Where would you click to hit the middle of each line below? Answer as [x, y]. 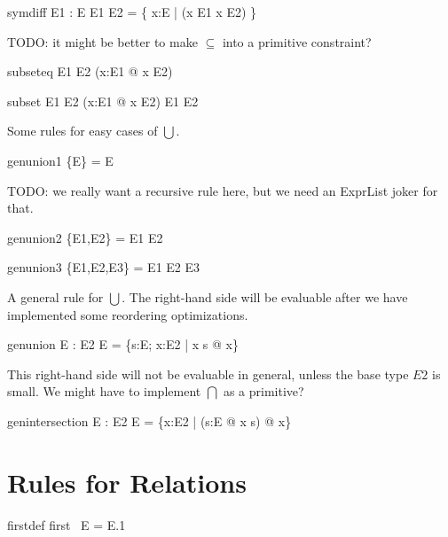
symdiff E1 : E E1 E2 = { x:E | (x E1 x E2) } [132, 12]
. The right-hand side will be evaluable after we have [265, 296]
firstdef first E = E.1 [67, 524]
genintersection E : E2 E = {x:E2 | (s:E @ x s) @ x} [149, 420]
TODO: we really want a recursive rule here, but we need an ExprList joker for [223, 190]
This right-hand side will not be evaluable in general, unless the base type [208, 374]
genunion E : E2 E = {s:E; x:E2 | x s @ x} [123, 344]
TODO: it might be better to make [102, 41]
